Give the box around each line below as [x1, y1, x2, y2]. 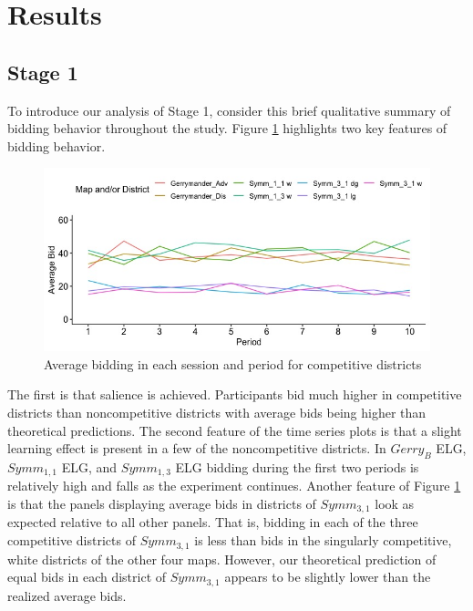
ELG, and [61, 457, 118, 476]
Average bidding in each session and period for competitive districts [44, 354, 422, 373]
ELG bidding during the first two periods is [175, 457, 419, 476]
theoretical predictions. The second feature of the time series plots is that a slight [7, 420, 462, 440]
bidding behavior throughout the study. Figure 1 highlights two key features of [7, 119, 447, 138]
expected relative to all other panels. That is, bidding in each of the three [7, 513, 418, 532]
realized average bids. [7, 585, 127, 605]
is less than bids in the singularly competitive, [194, 531, 452, 550]
